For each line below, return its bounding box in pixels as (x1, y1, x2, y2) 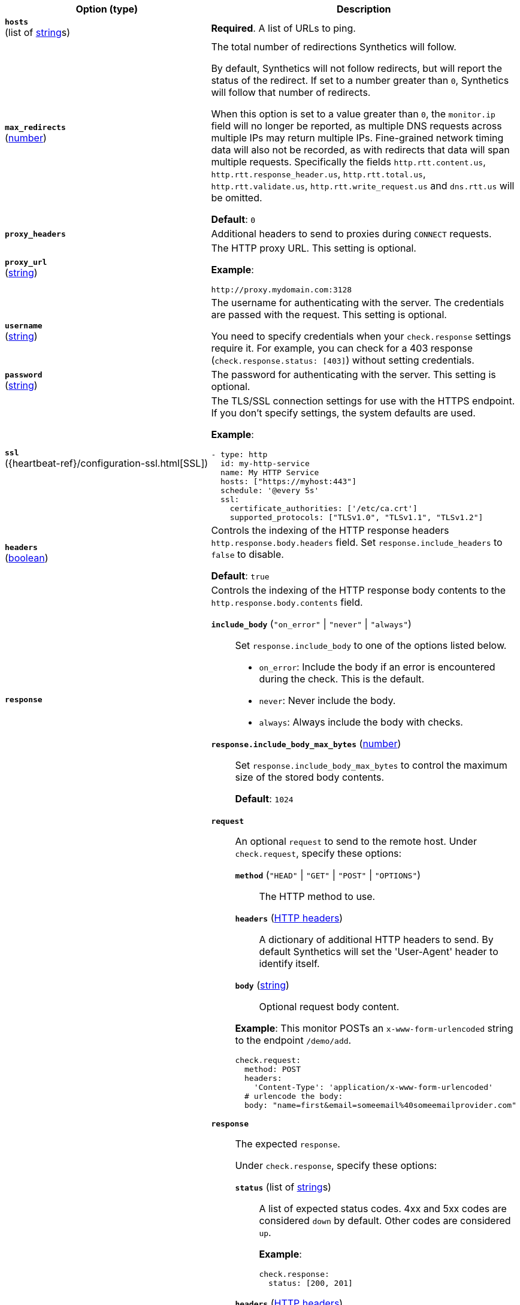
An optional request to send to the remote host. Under (235, 835, 477, 847)
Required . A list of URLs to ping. (211, 22, 356, 34)
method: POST (244, 1065, 301, 1074)
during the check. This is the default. (259, 673, 425, 685)
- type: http (211, 450, 268, 459)
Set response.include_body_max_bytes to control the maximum (235, 759, 507, 771)
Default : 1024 (235, 793, 294, 805)
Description (336, 3, 391, 15)
